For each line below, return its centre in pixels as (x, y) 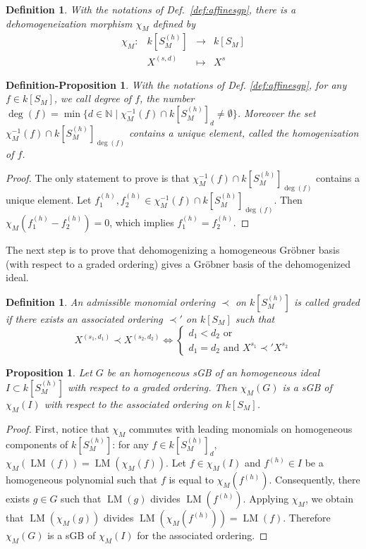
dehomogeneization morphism (69, 23)
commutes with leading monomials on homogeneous (240, 428)
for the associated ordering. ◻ (202, 535)
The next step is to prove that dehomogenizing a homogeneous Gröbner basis (173, 250)
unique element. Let (49, 200)
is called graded (327, 301)
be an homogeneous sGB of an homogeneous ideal (213, 372)
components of (37, 444)
